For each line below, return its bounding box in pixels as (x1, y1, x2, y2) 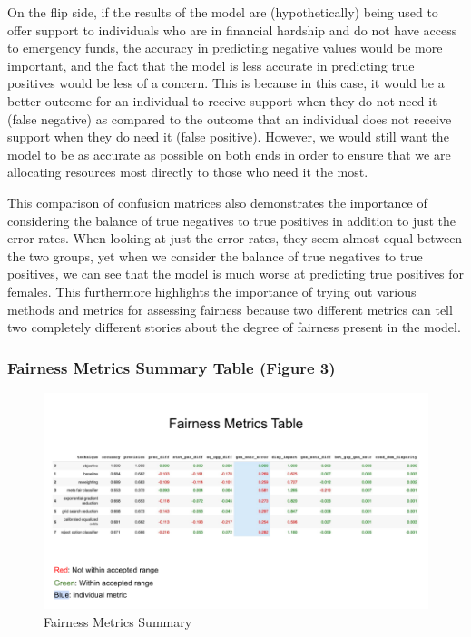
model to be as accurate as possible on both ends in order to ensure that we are (7, 144, 451, 163)
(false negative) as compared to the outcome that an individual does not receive (7, 109, 452, 128)
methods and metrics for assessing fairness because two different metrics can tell (7, 299, 453, 318)
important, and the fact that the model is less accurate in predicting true (7, 55, 415, 74)
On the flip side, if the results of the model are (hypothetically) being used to (7, 3, 438, 21)
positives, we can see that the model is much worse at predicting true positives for (7, 264, 465, 283)
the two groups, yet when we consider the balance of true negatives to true (7, 246, 423, 265)
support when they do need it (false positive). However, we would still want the (7, 127, 449, 146)
